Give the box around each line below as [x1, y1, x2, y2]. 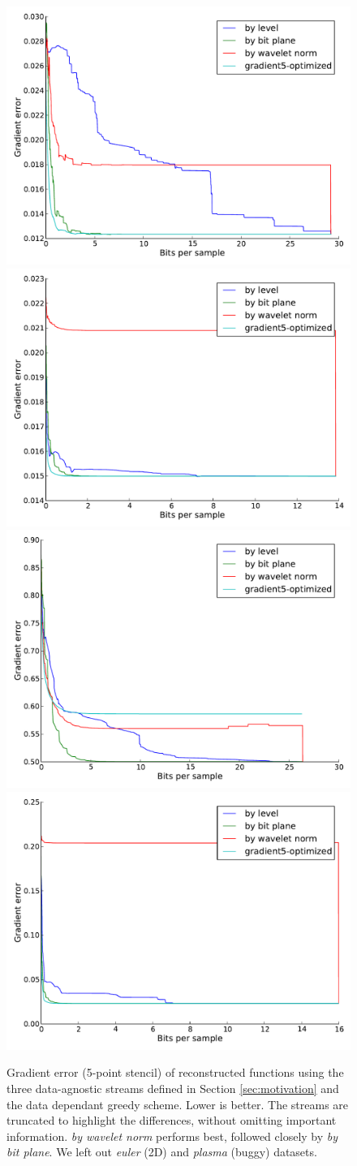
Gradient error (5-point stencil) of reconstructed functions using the [6, 1064, 344, 1081]
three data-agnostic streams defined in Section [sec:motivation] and [6, 1079, 339, 1096]
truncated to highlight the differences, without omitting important [6, 1112, 337, 1129]
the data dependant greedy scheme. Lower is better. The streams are [6, 1095, 349, 1112]
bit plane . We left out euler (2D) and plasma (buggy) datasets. [6, 1143, 317, 1160]
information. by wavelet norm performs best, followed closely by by [6, 1127, 338, 1144]
